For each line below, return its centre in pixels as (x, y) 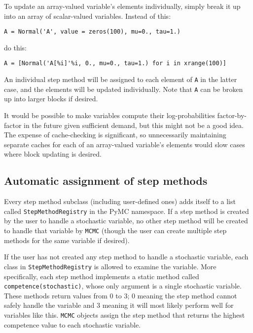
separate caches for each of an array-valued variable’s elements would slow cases (125, 144)
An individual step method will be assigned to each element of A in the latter (121, 79)
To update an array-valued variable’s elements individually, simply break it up (122, 6)
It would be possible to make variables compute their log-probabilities (109, 115)
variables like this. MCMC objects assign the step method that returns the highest (125, 314)
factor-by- (232, 115)
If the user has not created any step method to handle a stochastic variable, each (126, 257)
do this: (15, 47)
